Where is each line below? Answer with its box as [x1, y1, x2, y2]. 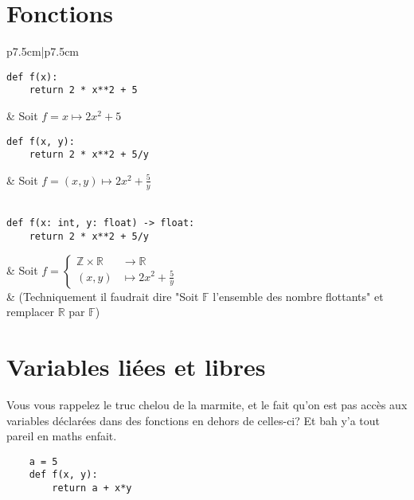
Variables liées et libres [6, 350, 266, 383]
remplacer [6, 303, 54, 320]
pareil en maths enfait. [6, 428, 117, 444]
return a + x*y [52, 482, 132, 494]
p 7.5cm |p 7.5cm [6, 43, 80, 60]
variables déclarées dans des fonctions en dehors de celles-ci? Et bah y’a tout [6, 412, 381, 428]
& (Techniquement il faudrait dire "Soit [6, 287, 199, 304]
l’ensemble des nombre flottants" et [213, 287, 384, 304]
